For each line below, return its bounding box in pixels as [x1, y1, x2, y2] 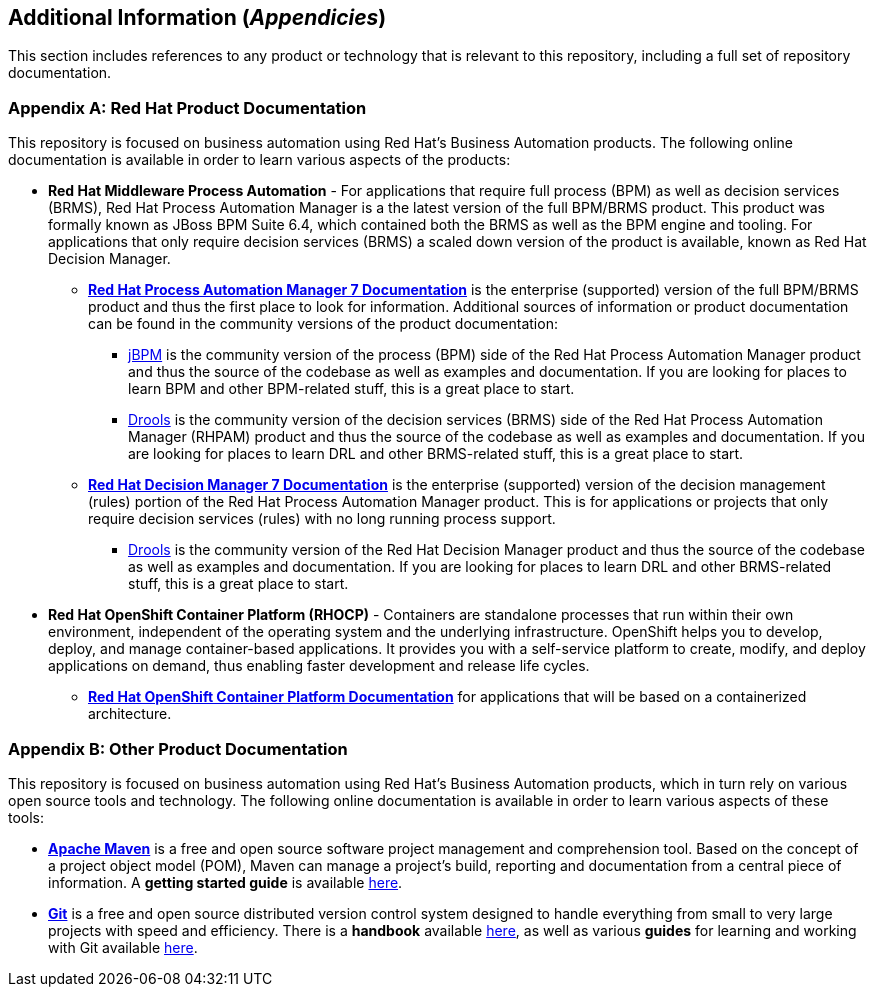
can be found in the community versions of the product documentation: [88, 315, 558, 333]
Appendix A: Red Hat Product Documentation [8, 97, 367, 118]
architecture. [88, 705, 172, 723]
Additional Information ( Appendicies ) [8, 5, 387, 30]
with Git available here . [48, 938, 198, 956]
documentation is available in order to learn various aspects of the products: [8, 151, 511, 169]
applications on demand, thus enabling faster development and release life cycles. [48, 657, 590, 675]
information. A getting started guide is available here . [48, 873, 403, 891]
